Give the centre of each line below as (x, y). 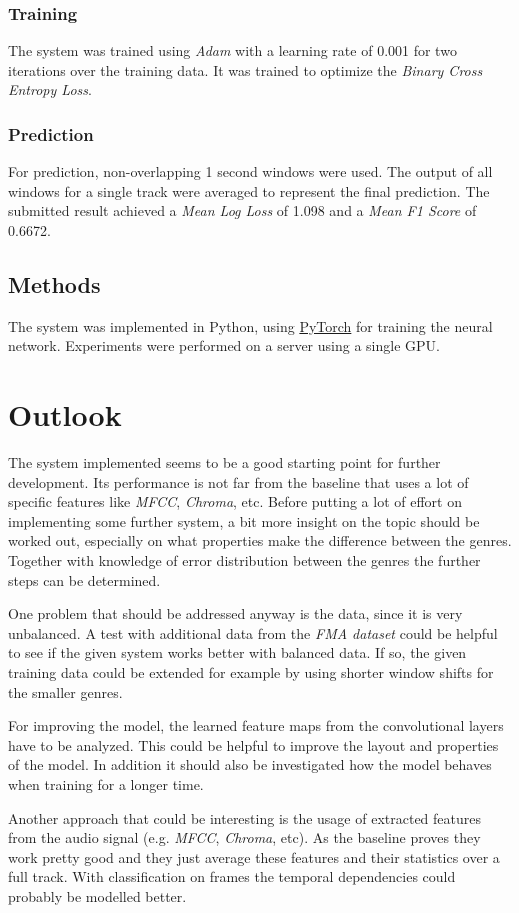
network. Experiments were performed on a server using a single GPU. (224, 345)
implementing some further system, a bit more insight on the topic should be (244, 520)
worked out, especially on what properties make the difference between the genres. (260, 540)
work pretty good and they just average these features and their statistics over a (254, 856)
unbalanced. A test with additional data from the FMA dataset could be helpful (253, 632)
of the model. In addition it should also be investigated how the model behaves (250, 764)
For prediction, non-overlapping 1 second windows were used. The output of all (250, 171)
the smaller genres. (65, 691)
